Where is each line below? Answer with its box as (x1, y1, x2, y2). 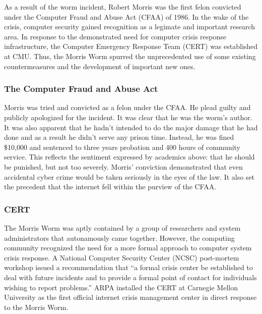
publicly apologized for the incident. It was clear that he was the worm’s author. (4, 112, 252, 122)
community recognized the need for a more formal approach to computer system (4, 242, 252, 253)
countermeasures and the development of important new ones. (4, 61, 195, 71)
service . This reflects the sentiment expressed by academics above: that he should (4, 151, 255, 162)
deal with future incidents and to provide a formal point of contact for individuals (4, 272, 257, 282)
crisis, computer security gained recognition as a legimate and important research (4, 21, 255, 32)
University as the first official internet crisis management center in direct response (4, 292, 257, 302)
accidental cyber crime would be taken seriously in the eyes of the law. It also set (4, 171, 255, 182)
